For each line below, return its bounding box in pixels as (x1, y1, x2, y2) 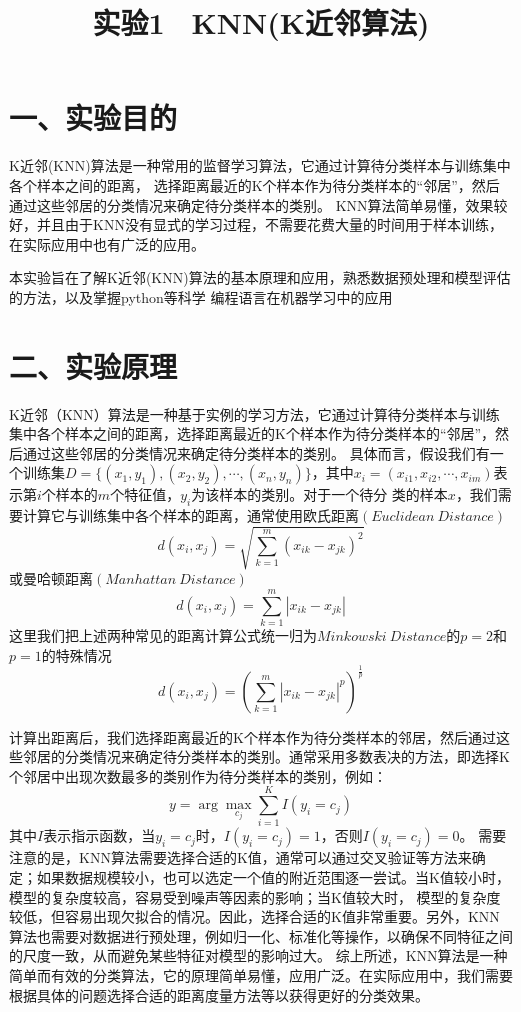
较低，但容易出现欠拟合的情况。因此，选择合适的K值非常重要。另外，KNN (9, 906, 500, 927)
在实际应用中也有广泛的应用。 (9, 233, 205, 254)
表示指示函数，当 (43, 825, 156, 846)
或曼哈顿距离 (9, 568, 93, 589)
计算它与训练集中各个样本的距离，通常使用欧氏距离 (22, 505, 359, 526)
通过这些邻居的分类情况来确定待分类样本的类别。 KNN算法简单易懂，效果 (9, 194, 494, 215)
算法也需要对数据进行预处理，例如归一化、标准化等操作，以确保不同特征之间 (9, 925, 513, 946)
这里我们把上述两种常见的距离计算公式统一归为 (9, 625, 317, 646)
